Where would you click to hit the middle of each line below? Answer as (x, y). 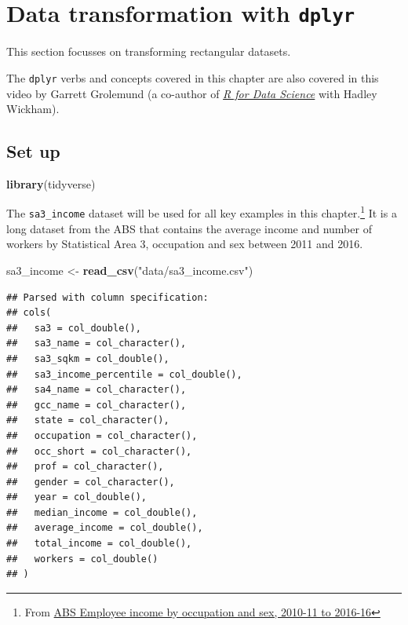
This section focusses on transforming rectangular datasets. (149, 51)
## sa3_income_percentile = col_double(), (124, 374)
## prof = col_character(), (85, 467)
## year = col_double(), (76, 497)
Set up (33, 151)
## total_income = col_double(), (99, 544)
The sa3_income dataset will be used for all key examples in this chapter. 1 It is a (202, 212)
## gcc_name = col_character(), (97, 405)
